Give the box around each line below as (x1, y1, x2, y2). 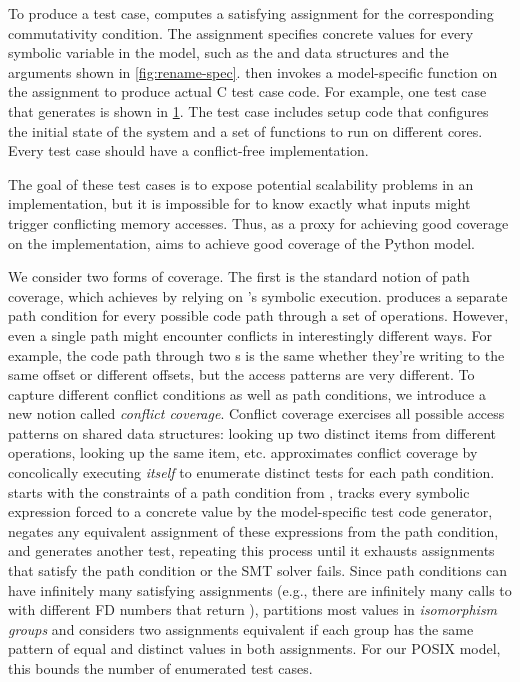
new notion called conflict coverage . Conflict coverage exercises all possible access (8, 403, 505, 424)
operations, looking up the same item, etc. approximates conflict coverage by (8, 442, 478, 463)
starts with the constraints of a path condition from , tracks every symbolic (8, 481, 470, 502)
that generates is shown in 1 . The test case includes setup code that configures (8, 100, 489, 121)
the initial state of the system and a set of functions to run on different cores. (8, 120, 483, 141)
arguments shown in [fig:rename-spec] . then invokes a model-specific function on (8, 61, 498, 82)
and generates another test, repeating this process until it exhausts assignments (8, 540, 495, 561)
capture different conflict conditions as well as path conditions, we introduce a (8, 383, 486, 404)
